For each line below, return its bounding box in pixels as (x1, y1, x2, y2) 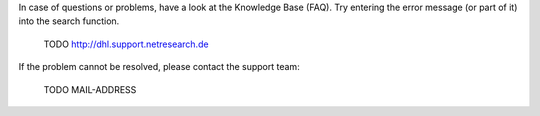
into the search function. (18, 15, 120, 27)
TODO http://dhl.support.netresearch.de (43, 38, 209, 50)
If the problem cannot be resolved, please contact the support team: (18, 61, 300, 73)
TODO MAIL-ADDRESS (43, 83, 137, 95)
